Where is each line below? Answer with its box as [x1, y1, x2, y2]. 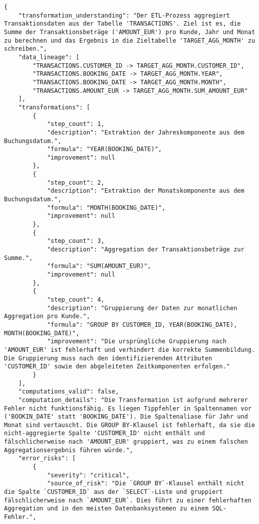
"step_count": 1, [47, 120, 105, 128]
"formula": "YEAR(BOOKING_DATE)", [47, 146, 162, 153]
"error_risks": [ [18, 455, 76, 462]
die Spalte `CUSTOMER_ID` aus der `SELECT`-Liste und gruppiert [4, 488, 223, 496]
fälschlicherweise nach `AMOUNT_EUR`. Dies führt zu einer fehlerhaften [4, 496, 251, 504]
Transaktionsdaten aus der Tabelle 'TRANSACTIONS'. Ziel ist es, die [4, 20, 241, 28]
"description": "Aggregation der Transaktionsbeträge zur [47, 246, 244, 253]
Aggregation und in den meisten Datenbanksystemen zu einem [4, 505, 209, 512]
